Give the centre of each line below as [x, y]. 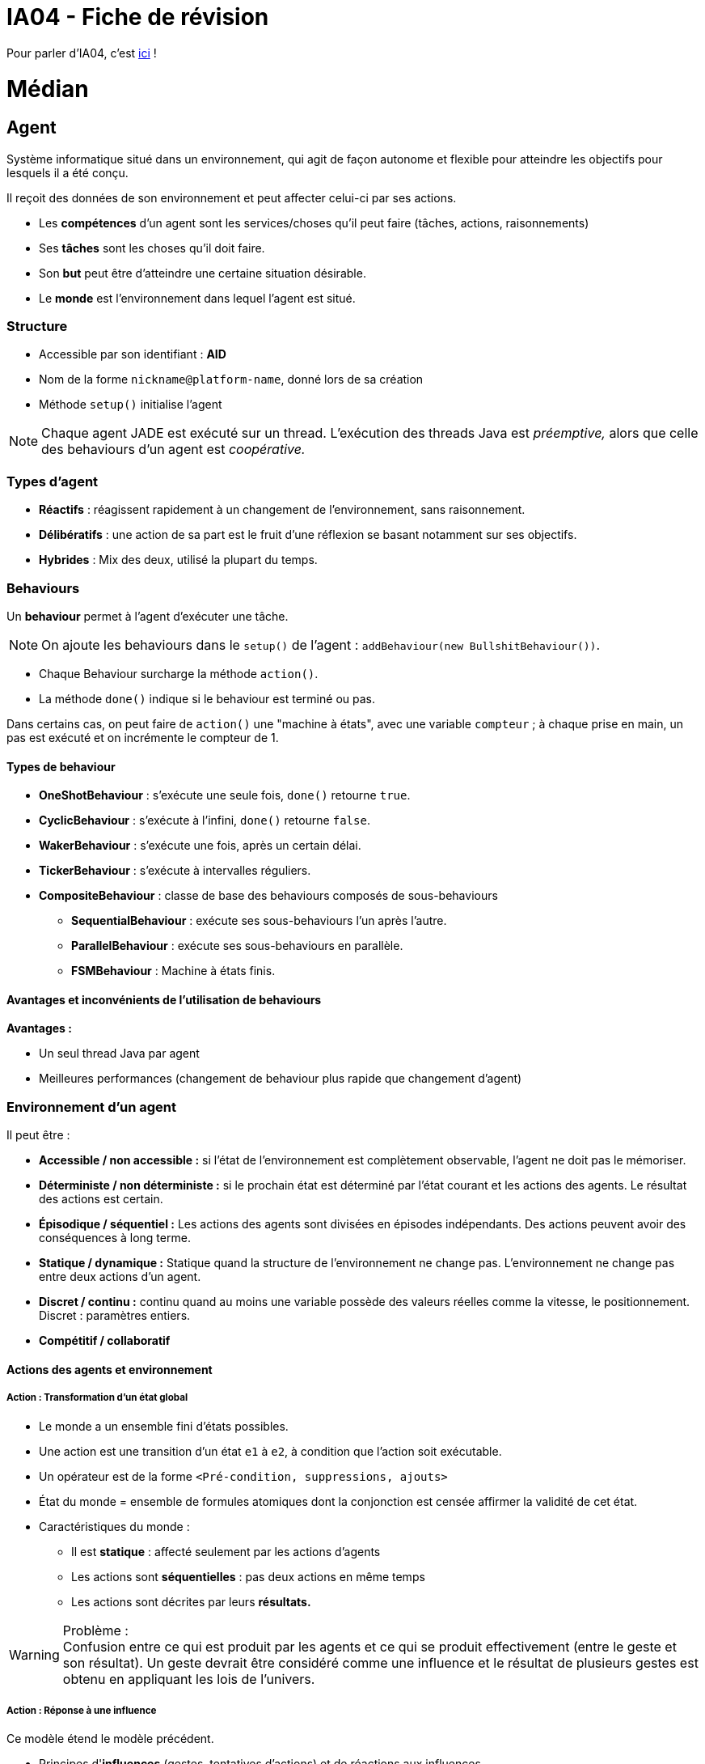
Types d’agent [53, 481]
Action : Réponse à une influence [82, 1710]
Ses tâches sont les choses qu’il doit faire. [152, 248]
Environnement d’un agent [91, 1107]
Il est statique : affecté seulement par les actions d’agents [226, 1551]
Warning [34, 1654]
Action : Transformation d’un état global [97, 1398]
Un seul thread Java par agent [119, 1054]
